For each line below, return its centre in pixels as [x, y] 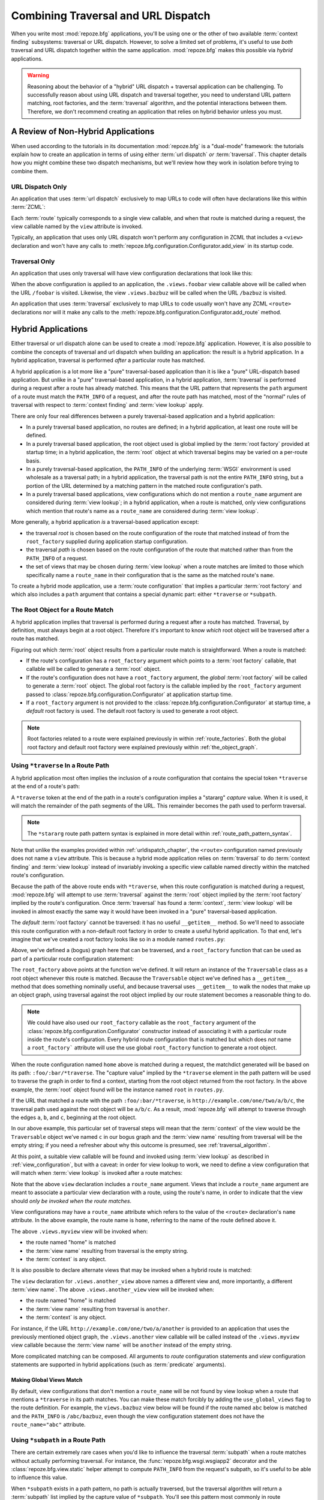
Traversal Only [33, 261]
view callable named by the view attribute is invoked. [77, 226]
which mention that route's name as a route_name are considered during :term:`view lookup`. [142, 511]
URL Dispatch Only [39, 187]
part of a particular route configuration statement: [73, 958]
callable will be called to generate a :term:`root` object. [94, 669]
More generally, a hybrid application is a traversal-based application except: [105, 522]
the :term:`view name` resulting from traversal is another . [98, 1309]
